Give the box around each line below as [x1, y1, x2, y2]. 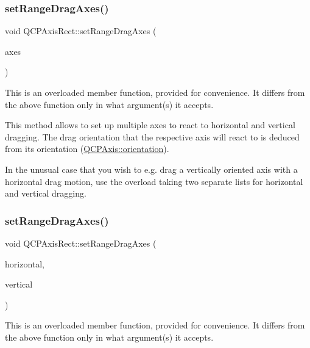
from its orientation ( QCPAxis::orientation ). [5, 142, 169, 155]
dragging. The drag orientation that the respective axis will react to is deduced [5, 130, 300, 143]
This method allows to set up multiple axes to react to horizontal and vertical [5, 118, 295, 131]
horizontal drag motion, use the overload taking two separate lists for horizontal [5, 175, 303, 187]
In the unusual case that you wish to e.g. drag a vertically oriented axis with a [5, 162, 298, 175]
